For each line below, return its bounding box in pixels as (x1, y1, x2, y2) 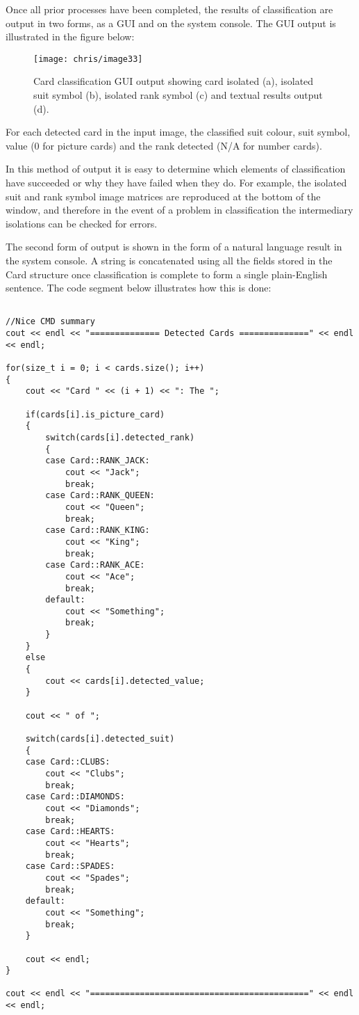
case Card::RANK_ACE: (45, 560, 145, 570)
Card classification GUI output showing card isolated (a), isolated (33, 74, 314, 88)
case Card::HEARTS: (25, 826, 115, 837)
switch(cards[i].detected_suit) (25, 734, 175, 744)
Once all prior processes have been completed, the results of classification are (6, 2, 333, 16)
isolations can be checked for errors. (6, 216, 158, 230)
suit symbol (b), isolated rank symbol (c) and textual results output (33, 88, 323, 102)
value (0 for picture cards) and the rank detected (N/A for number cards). (6, 138, 322, 152)
